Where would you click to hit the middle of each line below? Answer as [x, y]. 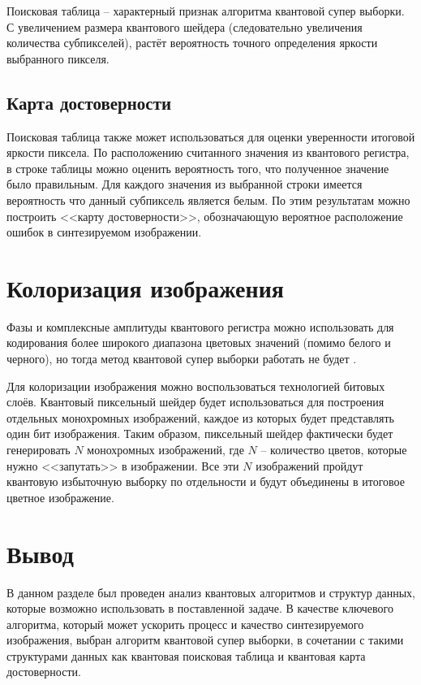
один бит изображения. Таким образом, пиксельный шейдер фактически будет [200, 434]
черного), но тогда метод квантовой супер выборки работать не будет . [182, 359]
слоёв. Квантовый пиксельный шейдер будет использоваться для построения [195, 402]
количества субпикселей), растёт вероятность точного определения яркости [192, 43]
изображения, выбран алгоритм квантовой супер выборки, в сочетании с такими [205, 640]
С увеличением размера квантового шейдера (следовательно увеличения [185, 26]
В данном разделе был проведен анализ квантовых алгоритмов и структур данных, [211, 592]
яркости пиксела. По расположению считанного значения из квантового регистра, [208, 152]
